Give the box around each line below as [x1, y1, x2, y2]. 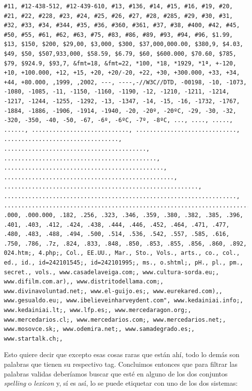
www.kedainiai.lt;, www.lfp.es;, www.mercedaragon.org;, [4, 307, 191, 313]
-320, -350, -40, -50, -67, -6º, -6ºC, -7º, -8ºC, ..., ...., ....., [4, 117, 233, 124]
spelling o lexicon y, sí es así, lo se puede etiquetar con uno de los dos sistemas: [4, 378, 238, 388]
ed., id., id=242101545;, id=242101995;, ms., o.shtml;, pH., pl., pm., [4, 259, 243, 266]
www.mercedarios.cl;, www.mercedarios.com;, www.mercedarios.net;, [4, 316, 226, 323]
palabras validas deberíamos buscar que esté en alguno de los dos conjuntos [4, 368, 228, 378]
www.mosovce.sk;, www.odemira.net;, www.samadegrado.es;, [4, 326, 195, 333]
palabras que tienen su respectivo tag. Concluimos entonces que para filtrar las [4, 359, 238, 369]
